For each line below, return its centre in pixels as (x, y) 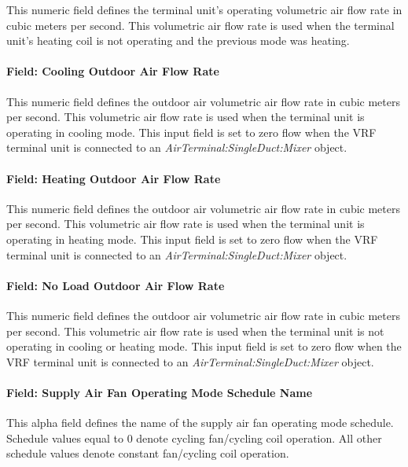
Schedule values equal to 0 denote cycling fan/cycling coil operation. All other (194, 438)
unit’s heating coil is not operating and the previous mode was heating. (178, 40)
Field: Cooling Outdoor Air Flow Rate (113, 71)
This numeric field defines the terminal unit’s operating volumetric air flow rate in (204, 9)
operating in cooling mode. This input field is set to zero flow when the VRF (191, 132)
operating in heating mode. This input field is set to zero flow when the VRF (192, 239)
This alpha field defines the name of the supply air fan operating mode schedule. (200, 423)
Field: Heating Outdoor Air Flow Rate (114, 178)
